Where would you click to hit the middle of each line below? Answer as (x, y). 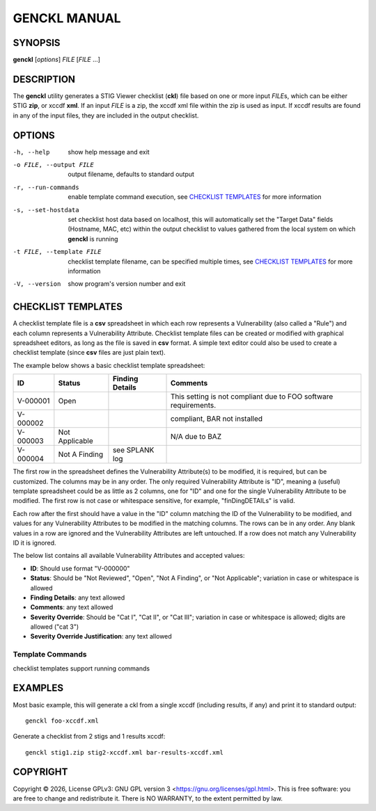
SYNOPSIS (37, 43)
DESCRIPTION (44, 79)
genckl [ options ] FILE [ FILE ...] (57, 60)
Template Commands (50, 655)
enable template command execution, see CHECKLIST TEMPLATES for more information (195, 197)
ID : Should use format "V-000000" (80, 568)
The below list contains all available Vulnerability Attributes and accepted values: (129, 556)
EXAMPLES (38, 688)
